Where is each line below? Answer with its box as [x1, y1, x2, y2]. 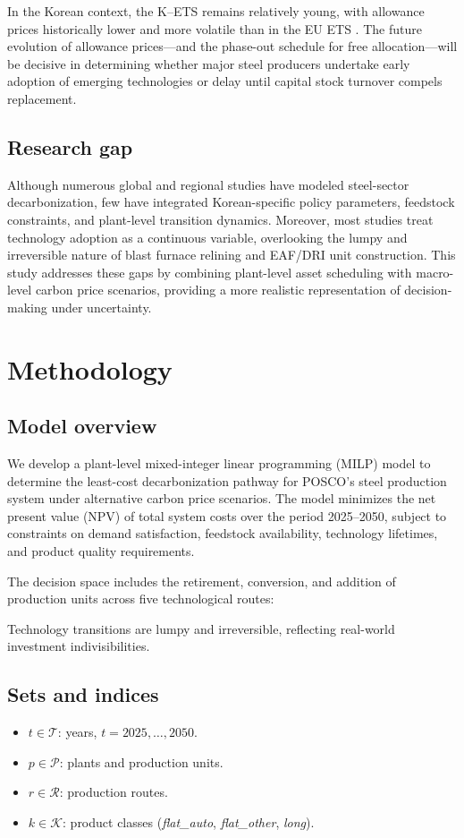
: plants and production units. [59, 752, 224, 771]
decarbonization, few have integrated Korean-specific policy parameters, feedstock [7, 192, 455, 211]
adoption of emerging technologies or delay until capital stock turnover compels [7, 72, 443, 90]
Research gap [7, 133, 133, 160]
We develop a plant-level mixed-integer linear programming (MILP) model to [7, 454, 431, 473]
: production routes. [59, 782, 168, 801]
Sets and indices [7, 680, 159, 708]
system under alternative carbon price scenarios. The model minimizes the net [7, 489, 436, 508]
